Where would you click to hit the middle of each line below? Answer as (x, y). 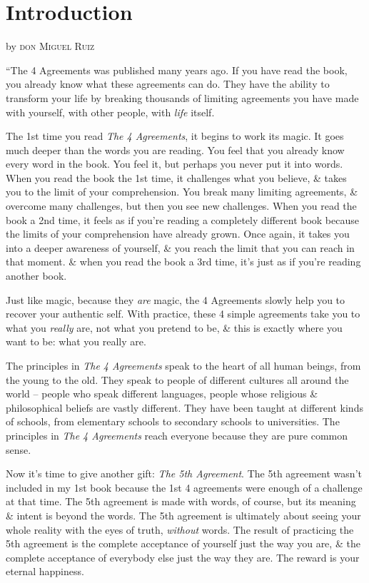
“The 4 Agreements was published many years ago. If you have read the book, (177, 70)
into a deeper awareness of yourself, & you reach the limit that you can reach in (180, 247)
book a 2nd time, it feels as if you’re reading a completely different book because (182, 219)
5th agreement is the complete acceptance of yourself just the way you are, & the (183, 543)
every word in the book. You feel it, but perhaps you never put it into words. (175, 164)
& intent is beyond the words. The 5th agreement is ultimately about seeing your (183, 515)
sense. (19, 449)
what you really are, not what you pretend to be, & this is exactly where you (174, 327)
